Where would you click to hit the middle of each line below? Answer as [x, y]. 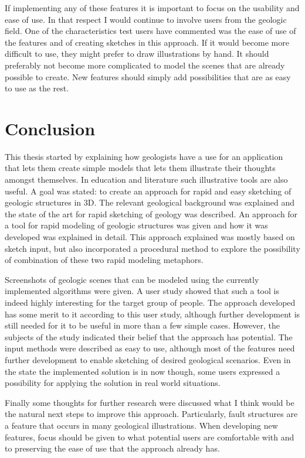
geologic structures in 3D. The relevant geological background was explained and [150, 202]
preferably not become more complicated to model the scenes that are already [145, 65]
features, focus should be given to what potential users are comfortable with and [150, 437]
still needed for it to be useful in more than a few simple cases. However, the [143, 325]
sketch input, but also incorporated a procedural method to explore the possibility [152, 248]
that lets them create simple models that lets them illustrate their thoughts [140, 168]
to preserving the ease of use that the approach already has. [112, 448]
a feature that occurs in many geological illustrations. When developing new [141, 425]
